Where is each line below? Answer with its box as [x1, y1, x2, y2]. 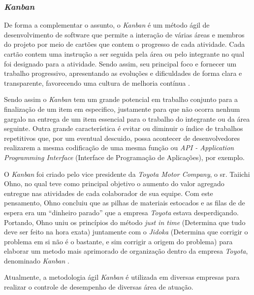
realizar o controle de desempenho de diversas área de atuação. [4, 282, 193, 292]
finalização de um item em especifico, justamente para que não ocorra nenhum [4, 103, 240, 114]
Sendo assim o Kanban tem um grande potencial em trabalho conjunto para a [4, 94, 238, 104]
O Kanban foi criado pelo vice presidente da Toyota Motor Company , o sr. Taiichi [4, 168, 250, 179]
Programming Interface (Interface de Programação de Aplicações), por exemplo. [4, 152, 245, 162]
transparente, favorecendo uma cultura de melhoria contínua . [4, 77, 190, 88]
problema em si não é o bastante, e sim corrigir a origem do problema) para [4, 236, 233, 246]
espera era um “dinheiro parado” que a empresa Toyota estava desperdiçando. [4, 207, 239, 217]
